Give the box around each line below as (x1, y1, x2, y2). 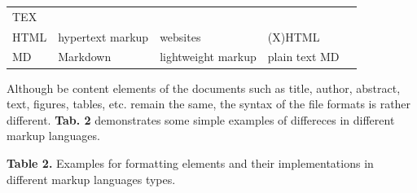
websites (160, 28, 201, 45)
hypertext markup (58, 28, 149, 45)
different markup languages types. (7, 170, 176, 187)
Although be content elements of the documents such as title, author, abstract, (7, 79, 401, 96)
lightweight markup (160, 48, 257, 65)
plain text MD (267, 48, 340, 65)
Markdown (58, 48, 112, 65)
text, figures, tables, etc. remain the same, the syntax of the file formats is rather (7, 95, 411, 112)
